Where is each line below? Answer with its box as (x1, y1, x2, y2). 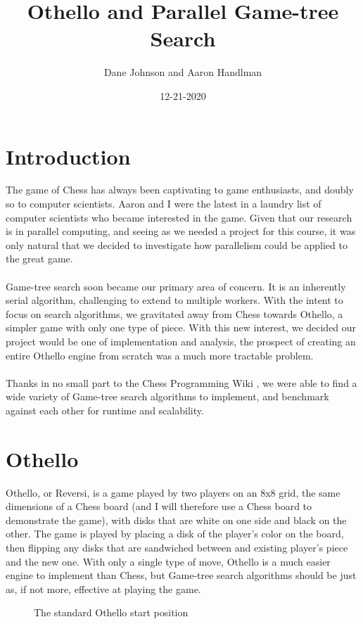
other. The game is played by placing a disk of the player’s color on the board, (6, 526, 344, 541)
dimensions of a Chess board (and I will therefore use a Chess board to (6, 499, 312, 514)
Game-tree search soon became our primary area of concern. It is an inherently (6, 279, 346, 293)
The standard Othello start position (34, 605, 189, 620)
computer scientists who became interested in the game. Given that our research (6, 210, 352, 224)
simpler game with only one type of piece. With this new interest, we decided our (6, 320, 357, 335)
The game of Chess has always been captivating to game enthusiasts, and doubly (6, 182, 354, 197)
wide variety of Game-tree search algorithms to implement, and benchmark (6, 389, 329, 404)
